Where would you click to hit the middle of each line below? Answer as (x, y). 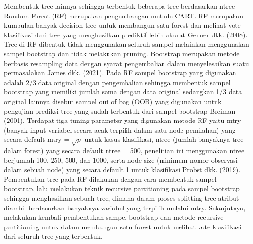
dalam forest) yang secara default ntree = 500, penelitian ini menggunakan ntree (124, 150)
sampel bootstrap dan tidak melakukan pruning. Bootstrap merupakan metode (122, 53)
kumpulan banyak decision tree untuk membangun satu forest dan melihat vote (122, 25)
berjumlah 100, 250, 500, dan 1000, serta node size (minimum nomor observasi (121, 160)
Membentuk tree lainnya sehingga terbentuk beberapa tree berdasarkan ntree (119, 6)
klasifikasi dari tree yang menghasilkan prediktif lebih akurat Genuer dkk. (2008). (126, 34)
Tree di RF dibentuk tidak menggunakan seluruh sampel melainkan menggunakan (126, 44)
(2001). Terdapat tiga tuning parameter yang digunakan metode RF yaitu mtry (123, 120)
